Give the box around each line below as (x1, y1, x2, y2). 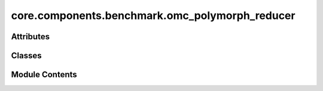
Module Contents (11, 70, 77, 80)
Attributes (11, 32, 50, 42)
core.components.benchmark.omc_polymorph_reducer (11, 9, 295, 22)
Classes (11, 51, 42, 61)
